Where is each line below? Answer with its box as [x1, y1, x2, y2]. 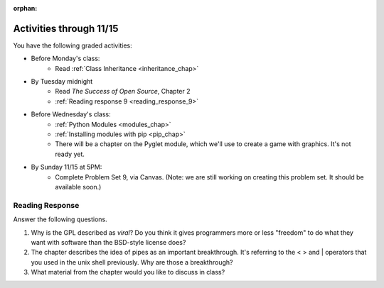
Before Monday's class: [31, 54, 100, 63]
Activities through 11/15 [13, 22, 119, 35]
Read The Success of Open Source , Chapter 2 [55, 87, 191, 96]
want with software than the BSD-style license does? [31, 238, 186, 246]
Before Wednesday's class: [31, 110, 111, 118]
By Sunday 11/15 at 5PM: [31, 163, 102, 172]
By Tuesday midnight [31, 77, 93, 86]
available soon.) [55, 182, 102, 191]
